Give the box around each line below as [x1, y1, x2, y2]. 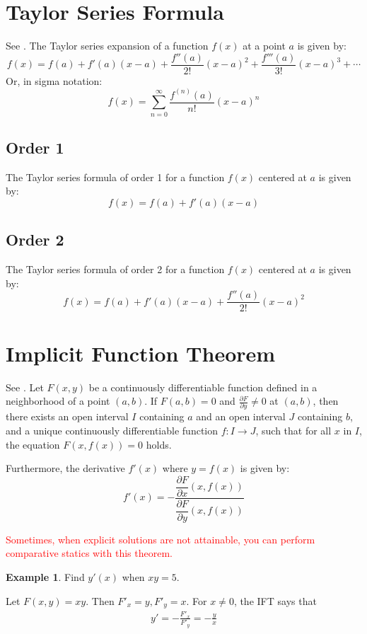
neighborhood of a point [6, 393, 110, 408]
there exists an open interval [6, 409, 129, 424]
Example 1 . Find [6, 570, 85, 584]
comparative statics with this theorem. [6, 546, 173, 560]
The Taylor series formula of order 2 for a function [6, 262, 225, 277]
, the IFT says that [233, 593, 317, 608]
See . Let [6, 379, 44, 394]
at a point [243, 38, 286, 53]
